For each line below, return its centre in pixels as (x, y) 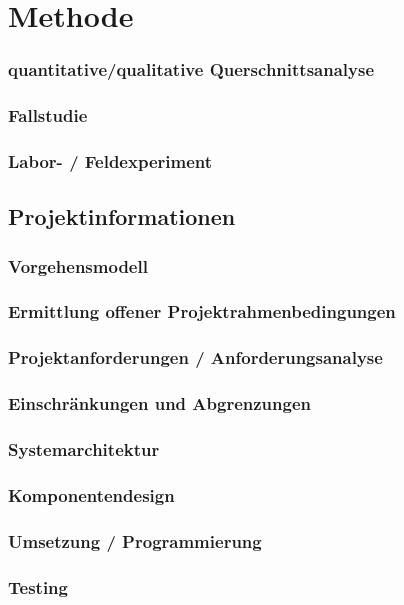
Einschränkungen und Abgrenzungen (159, 403)
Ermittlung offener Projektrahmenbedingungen (202, 311)
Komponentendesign (91, 494)
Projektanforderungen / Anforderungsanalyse (195, 357)
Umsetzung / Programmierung (135, 540)
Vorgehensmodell (78, 265)
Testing (38, 586)
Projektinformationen (122, 216)
